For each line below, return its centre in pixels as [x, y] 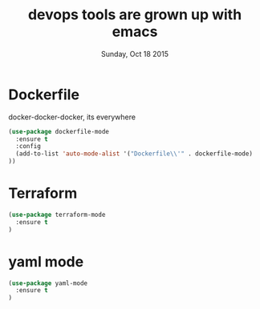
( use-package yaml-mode [48, 283]
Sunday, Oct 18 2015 [135, 54]
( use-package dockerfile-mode [59, 131]
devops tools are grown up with [135, 15]
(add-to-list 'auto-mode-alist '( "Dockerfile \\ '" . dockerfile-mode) [134, 154]
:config [28, 146]
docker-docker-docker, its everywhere [72, 117]
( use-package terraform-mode [57, 215]
